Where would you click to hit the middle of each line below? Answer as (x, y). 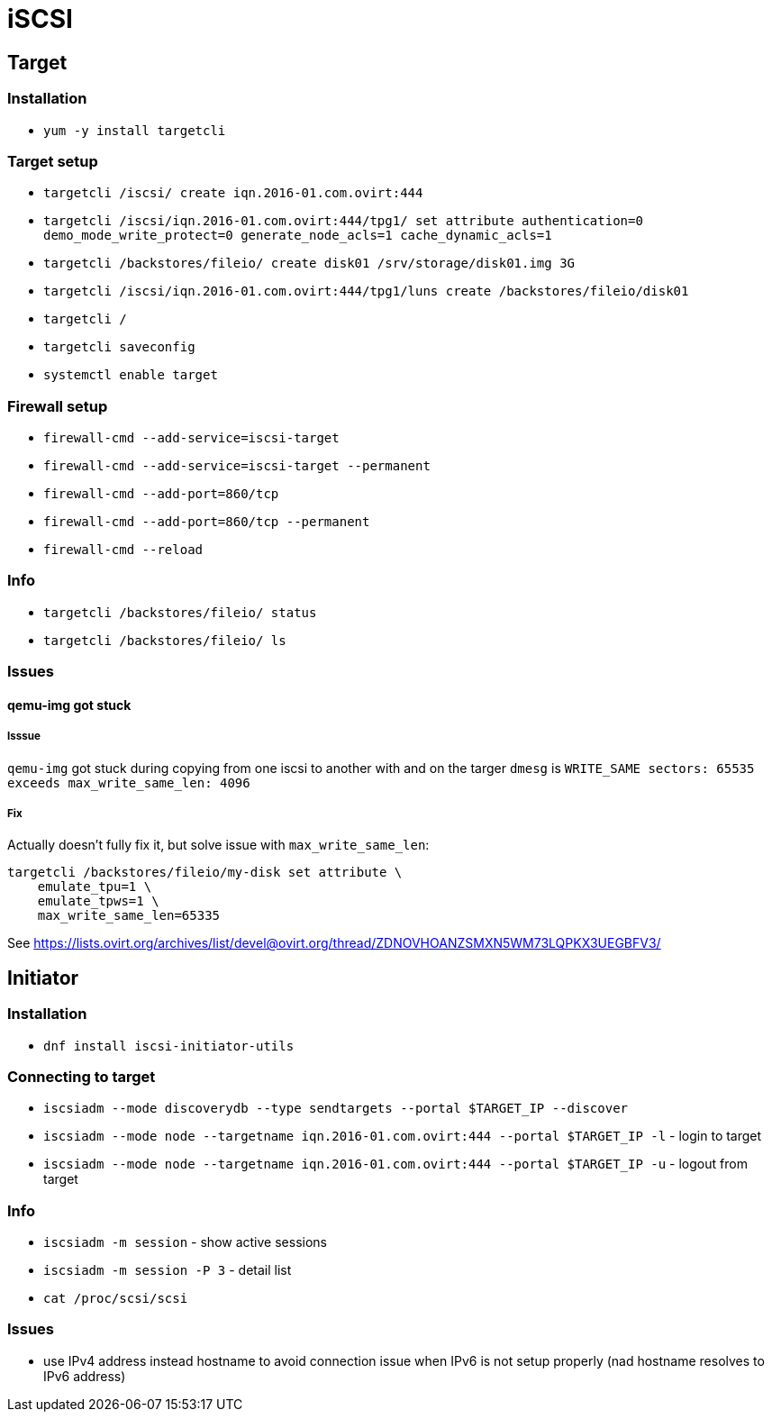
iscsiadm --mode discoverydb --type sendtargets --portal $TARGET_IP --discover (336, 1109)
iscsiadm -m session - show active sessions (185, 1242)
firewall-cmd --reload (123, 550)
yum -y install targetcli (135, 130)
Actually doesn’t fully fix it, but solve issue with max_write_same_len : (218, 845)
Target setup (53, 161)
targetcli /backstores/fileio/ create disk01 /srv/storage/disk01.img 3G (309, 264)
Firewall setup (58, 406)
